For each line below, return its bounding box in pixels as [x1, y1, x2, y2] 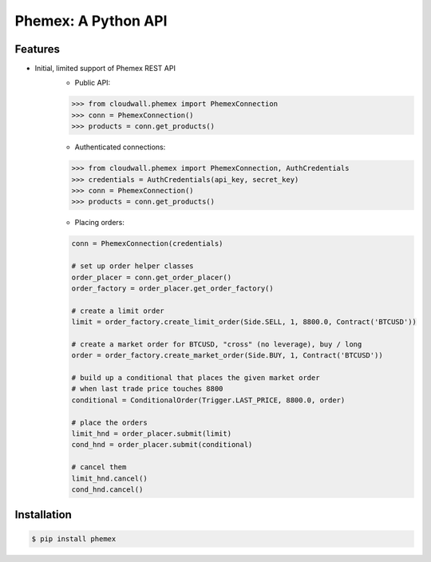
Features [14, 42, 60, 56]
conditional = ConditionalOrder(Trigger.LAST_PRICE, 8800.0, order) [71, 395, 346, 405]
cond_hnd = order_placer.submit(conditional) [71, 440, 253, 449]
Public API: [74, 78, 111, 88]
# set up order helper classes [71, 262, 195, 271]
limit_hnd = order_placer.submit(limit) [71, 429, 231, 438]
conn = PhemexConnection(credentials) [71, 239, 223, 248]
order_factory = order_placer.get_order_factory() [71, 283, 275, 293]
